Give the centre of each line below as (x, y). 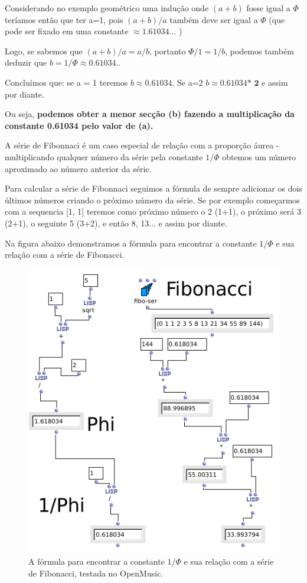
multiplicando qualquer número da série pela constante (104, 156)
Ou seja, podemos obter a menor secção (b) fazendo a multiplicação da (150, 114)
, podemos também (259, 51)
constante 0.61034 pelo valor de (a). (79, 125)
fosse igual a (268, 8)
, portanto (168, 51)
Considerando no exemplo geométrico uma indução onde (107, 8)
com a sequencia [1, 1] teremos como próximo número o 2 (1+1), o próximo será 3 (153, 211)
